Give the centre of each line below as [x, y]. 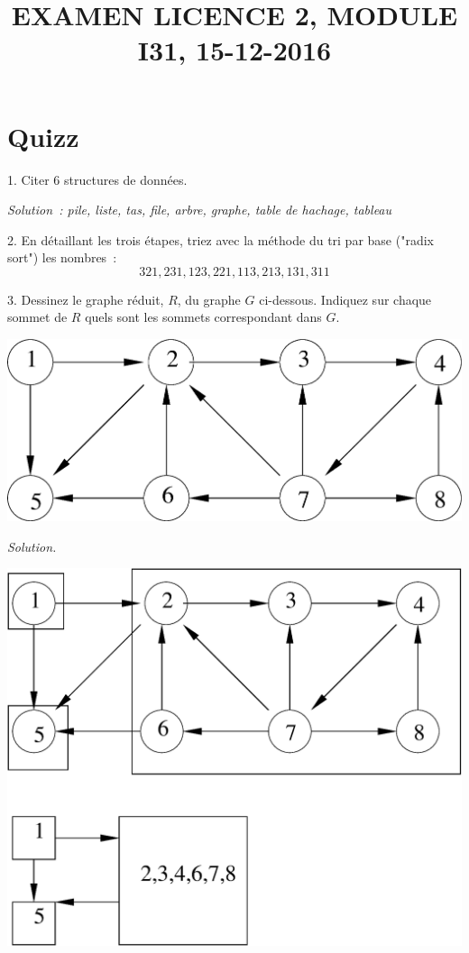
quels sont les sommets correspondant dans [203, 317]
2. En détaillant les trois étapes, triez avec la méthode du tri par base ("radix [221, 239]
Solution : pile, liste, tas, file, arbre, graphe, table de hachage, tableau [200, 210]
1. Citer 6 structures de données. [97, 179]
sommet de [37, 317]
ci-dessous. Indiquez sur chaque [345, 299]
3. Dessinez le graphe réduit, [86, 299]
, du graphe [209, 299]
